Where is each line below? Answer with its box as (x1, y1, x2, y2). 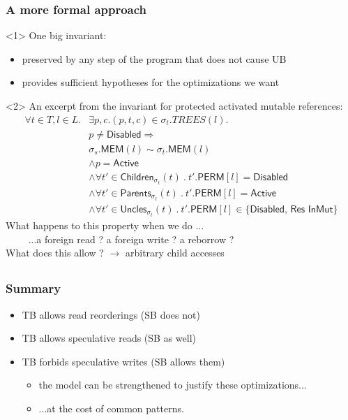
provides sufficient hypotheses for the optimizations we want (22, 75, 280, 89)
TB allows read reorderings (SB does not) (22, 307, 200, 321)
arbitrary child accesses (125, 245, 225, 260)
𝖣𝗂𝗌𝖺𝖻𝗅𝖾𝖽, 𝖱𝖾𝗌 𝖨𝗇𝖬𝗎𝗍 (250, 204, 333, 215)
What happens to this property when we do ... (6, 218, 204, 233)
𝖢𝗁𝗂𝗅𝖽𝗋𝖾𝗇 (120, 172, 154, 182)
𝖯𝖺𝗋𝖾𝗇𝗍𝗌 (120, 188, 151, 198)
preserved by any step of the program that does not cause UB (22, 51, 287, 66)
